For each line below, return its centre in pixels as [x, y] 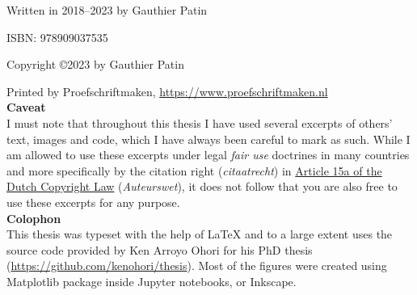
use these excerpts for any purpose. [93, 202]
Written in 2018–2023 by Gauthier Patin [107, 10]
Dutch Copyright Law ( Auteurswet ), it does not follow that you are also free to [202, 186]
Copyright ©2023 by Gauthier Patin [95, 64]
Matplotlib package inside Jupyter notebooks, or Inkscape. [152, 281]
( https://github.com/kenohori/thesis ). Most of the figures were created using [197, 265]
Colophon [34, 218]
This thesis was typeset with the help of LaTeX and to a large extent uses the [200, 234]
